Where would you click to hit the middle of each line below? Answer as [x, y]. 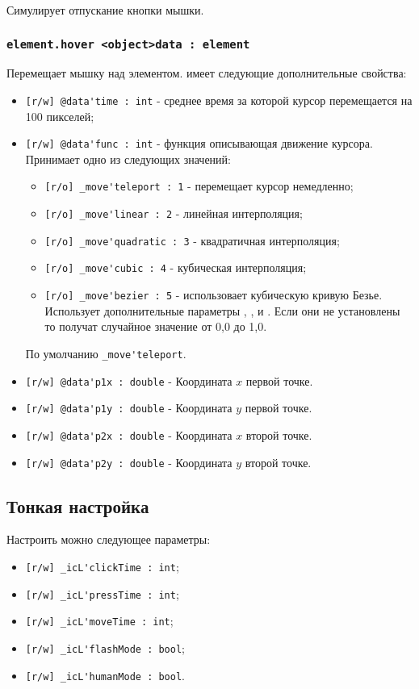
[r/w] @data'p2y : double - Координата [129, 462]
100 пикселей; [60, 116]
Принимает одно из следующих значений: [128, 159]
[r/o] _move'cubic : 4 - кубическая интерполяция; [176, 267]
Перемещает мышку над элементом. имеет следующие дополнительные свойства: [207, 73]
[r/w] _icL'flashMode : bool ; [105, 647]
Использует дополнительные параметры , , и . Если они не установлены [222, 310]
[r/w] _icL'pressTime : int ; [102, 593]
